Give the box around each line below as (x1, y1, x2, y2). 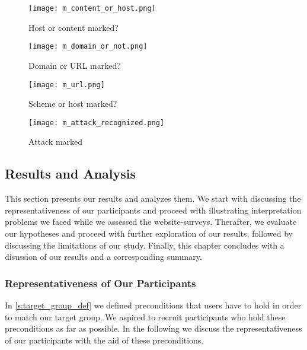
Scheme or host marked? (28, 97, 117, 110)
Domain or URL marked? (28, 59, 121, 71)
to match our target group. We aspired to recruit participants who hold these (5, 310, 286, 323)
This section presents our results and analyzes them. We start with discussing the (5, 192, 301, 205)
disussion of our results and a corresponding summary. (5, 250, 202, 263)
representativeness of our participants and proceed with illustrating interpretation (5, 203, 302, 216)
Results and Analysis (5, 164, 136, 183)
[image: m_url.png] (28, 80, 105, 89)
